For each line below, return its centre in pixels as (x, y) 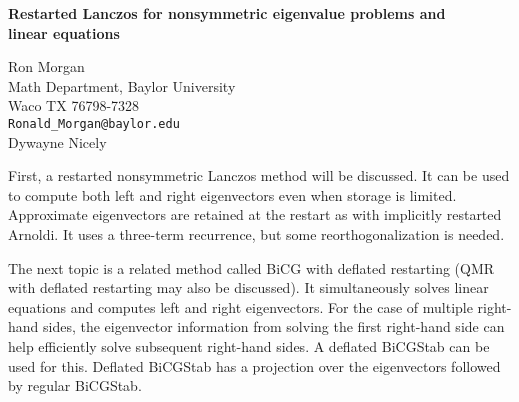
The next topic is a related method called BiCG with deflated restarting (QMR (251, 267)
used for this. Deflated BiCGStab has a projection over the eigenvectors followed (254, 365)
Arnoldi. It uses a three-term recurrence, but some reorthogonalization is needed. (256, 234)
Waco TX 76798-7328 (74, 105)
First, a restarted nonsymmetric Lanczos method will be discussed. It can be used (259, 175)
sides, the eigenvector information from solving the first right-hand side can (274, 326)
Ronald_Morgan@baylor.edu (94, 123)
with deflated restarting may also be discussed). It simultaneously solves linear (248, 287)
